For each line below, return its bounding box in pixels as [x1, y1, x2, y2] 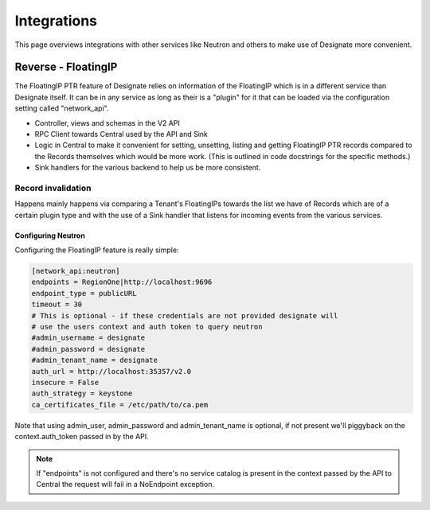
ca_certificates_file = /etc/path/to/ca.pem [31, 400, 209, 409]
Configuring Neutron [14, 231, 85, 240]
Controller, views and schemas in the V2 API [34, 118, 181, 127]
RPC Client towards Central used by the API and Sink [34, 130, 209, 139]
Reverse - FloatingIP [14, 60, 118, 74]
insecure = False [31, 378, 100, 387]
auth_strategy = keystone [31, 389, 133, 398]
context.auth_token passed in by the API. [14, 432, 149, 442]
